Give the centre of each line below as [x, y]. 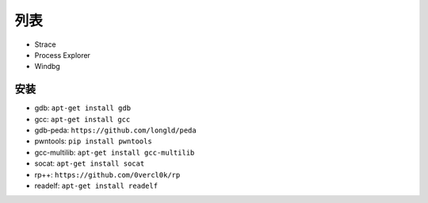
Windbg [48, 67]
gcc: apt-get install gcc [82, 119]
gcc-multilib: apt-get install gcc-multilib [115, 152]
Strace [45, 44]
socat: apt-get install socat [90, 163]
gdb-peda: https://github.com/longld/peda [116, 130]
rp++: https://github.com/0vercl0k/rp [107, 174]
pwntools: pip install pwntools [93, 141]
